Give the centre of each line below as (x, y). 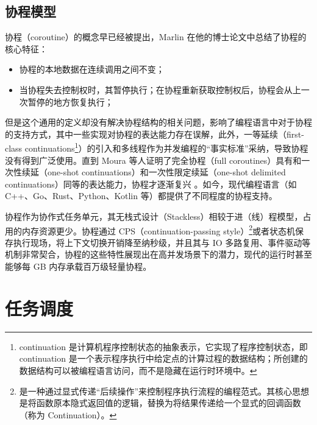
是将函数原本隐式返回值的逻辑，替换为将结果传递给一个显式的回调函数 (160, 403)
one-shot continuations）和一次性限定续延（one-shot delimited (166, 172)
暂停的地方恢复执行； (70, 101)
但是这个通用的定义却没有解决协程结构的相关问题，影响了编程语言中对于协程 (158, 122)
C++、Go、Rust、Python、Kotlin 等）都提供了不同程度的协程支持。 (141, 196)
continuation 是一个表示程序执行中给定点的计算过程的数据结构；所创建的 (163, 358)
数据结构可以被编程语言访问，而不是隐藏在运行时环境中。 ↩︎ (138, 370)
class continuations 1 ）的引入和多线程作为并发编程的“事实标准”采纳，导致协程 (157, 147)
